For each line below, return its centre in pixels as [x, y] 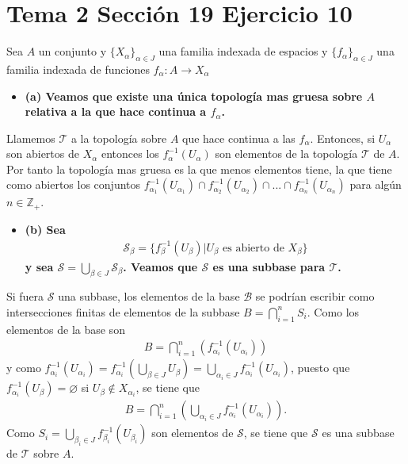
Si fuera [25, 296]
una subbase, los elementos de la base [149, 296]
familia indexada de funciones [78, 69]
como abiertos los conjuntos [74, 184]
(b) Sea [45, 229]
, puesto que [320, 368]
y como [24, 368]
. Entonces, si [343, 138]
